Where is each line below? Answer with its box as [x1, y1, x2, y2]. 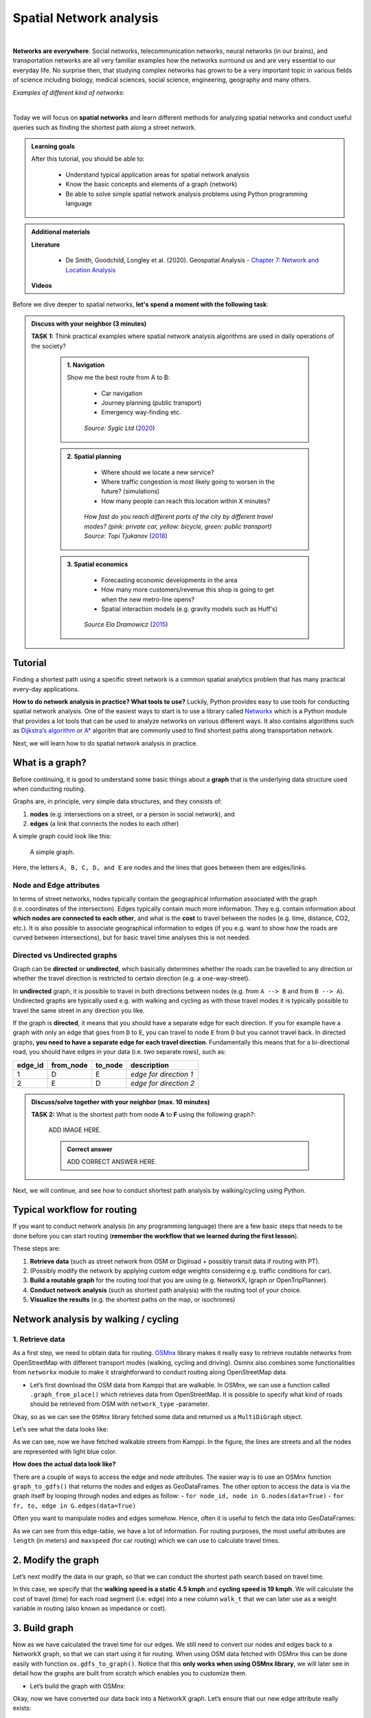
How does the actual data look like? [12, 1460, 116, 1469]
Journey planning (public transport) [101, 399, 202, 407]
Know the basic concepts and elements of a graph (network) [65, 180, 238, 188]
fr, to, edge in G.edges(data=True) [12, 1502, 137, 1510]
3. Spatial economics [67, 560, 128, 568]
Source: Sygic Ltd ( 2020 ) [84, 423, 155, 432]
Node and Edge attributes [12, 880, 100, 890]
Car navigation [101, 389, 143, 397]
